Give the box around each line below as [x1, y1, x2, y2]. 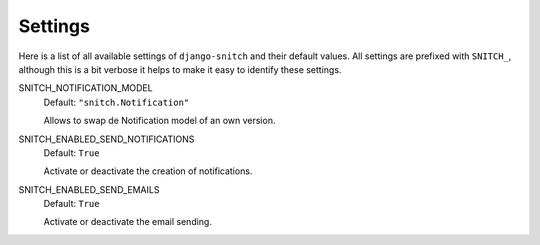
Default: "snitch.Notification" [43, 96, 190, 108]
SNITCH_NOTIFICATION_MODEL [18, 82, 154, 94]
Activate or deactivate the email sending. [43, 216, 212, 228]
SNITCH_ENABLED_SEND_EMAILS [18, 183, 160, 195]
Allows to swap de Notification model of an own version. [43, 115, 276, 127]
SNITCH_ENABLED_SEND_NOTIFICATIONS [18, 133, 195, 145]
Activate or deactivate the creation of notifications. [43, 165, 253, 177]
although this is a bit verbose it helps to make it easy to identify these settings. [18, 63, 342, 75]
